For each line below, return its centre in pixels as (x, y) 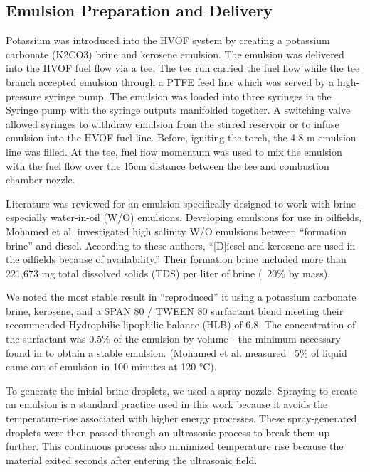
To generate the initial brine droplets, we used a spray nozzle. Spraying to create (182, 390)
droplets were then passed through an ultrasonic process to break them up (168, 432)
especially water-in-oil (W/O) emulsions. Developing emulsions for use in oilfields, (184, 217)
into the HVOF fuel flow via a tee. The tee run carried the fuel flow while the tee (183, 68)
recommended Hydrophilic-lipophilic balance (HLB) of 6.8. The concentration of (181, 324)
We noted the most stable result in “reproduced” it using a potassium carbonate (181, 297)
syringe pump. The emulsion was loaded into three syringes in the (188, 96)
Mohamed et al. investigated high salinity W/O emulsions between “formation (176, 231)
